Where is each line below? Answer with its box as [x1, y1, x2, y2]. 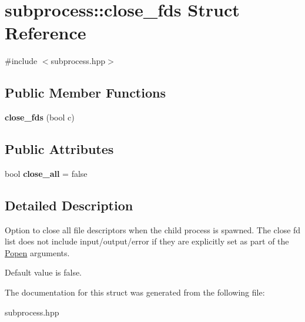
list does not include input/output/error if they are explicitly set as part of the [5, 235, 289, 247]
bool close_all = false [5, 167, 88, 179]
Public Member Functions [5, 83, 166, 102]
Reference [5, 21, 86, 45]
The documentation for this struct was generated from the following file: [5, 286, 265, 298]
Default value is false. [5, 266, 82, 279]
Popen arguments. [5, 246, 70, 259]
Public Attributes [5, 140, 114, 158]
